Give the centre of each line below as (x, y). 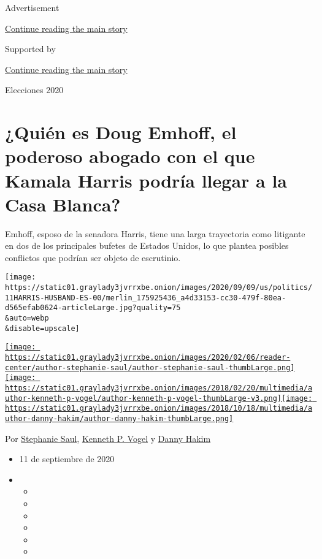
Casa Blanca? (63, 204)
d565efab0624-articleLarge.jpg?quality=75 (93, 308)
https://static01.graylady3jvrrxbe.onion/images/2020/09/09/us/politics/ (159, 288)
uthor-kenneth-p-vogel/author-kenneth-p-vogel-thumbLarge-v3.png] (144, 398)
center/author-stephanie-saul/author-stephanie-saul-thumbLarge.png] (150, 367)
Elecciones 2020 (34, 90)
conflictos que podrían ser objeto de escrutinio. (93, 257)
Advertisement (32, 7)
